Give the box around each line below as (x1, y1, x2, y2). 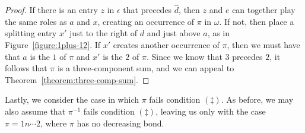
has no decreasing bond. (77, 116, 164, 129)
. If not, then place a (219, 15, 294, 27)
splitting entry (5, 27, 57, 39)
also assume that (5, 104, 66, 117)
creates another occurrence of (113, 39, 220, 50)
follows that (5, 62, 47, 74)
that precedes (123, 4, 172, 16)
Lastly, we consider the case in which (5, 93, 139, 106)
